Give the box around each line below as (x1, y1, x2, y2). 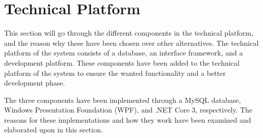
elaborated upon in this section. (4, 124, 103, 135)
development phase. (4, 77, 65, 88)
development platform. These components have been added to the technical (4, 57, 240, 68)
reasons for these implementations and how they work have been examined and (4, 114, 251, 125)
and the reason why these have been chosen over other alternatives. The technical (4, 37, 259, 48)
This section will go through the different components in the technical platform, (4, 27, 253, 38)
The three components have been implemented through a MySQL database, (4, 94, 241, 105)
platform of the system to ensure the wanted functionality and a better (4, 67, 226, 78)
